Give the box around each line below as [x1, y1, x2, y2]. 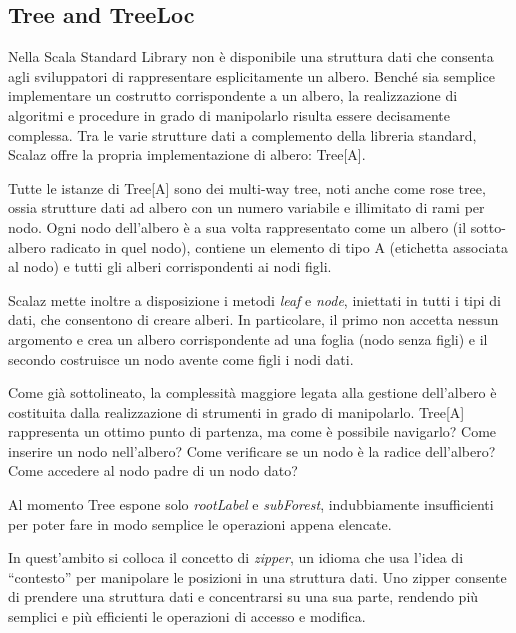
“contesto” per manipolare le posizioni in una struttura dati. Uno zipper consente [8, 566, 507, 587]
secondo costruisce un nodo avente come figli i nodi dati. [8, 348, 354, 369]
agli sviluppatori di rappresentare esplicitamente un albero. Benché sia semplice [8, 65, 495, 86]
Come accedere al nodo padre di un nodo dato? [8, 460, 298, 481]
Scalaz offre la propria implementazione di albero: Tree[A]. [8, 144, 366, 165]
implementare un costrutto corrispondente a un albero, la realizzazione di [8, 85, 458, 106]
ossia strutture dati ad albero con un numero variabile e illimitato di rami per [8, 197, 485, 218]
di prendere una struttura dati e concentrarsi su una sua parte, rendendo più [8, 586, 479, 607]
